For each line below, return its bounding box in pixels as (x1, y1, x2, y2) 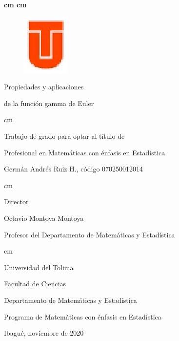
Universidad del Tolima (4, 262, 74, 272)
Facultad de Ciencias (4, 278, 66, 289)
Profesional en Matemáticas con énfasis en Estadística (4, 147, 165, 157)
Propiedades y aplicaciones (4, 82, 84, 92)
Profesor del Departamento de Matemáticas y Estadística (4, 229, 175, 239)
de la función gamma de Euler (4, 98, 94, 108)
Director (4, 196, 29, 207)
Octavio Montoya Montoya (4, 213, 84, 223)
